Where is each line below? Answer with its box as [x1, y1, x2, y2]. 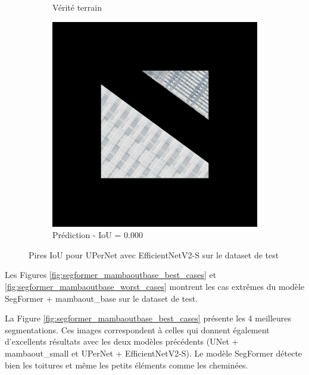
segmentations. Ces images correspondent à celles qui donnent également [5, 323, 270, 336]
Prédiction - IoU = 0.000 [52, 229, 143, 241]
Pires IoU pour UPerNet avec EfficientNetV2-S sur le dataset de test [29, 248, 279, 261]
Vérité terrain [52, 1, 102, 13]
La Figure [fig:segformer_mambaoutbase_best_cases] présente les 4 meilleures [5, 312, 292, 324]
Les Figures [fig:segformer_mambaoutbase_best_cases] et [5, 268, 217, 281]
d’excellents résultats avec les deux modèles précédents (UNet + [5, 335, 239, 348]
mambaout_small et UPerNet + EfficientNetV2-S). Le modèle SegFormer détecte [5, 346, 302, 359]
